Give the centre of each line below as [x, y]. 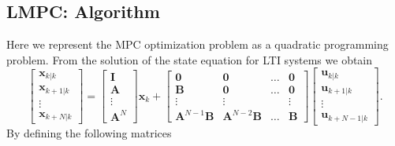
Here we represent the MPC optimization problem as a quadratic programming [197, 44]
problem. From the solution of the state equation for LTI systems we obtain [190, 59]
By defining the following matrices [89, 132]
